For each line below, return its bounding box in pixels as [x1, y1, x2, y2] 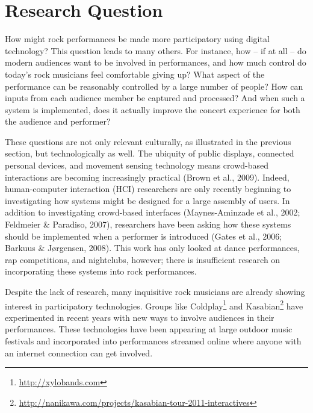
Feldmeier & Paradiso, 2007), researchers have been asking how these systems [5, 218, 291, 231]
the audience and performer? [5, 115, 111, 128]
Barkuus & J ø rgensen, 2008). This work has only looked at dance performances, [5, 241, 300, 254]
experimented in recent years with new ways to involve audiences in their [5, 311, 274, 323]
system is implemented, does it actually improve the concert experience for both [5, 103, 300, 116]
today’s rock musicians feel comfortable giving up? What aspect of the [5, 67, 265, 80]
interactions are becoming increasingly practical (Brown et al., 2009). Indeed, [5, 170, 290, 183]
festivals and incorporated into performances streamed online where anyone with [5, 335, 302, 347]
